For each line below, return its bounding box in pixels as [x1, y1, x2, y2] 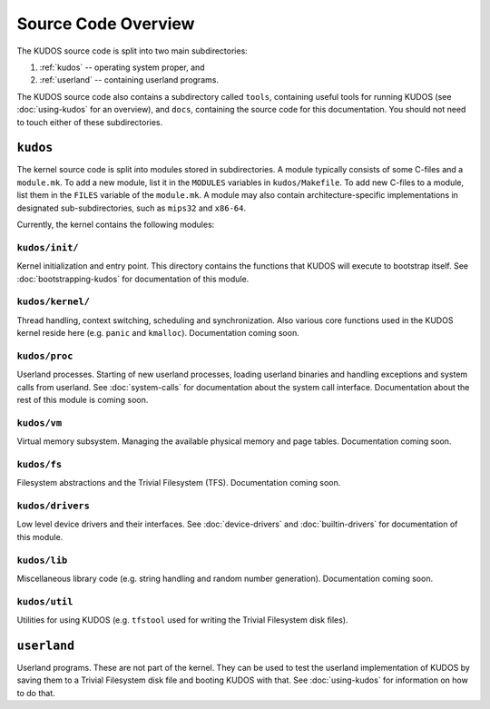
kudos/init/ [16, 241, 79, 253]
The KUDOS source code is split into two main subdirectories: [16, 45, 249, 56]
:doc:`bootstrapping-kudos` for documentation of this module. [16, 273, 250, 284]
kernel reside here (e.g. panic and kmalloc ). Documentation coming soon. [16, 328, 299, 339]
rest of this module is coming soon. [16, 394, 149, 405]
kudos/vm [16, 417, 63, 428]
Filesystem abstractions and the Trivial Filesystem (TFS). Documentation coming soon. [16, 478, 341, 488]
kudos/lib [16, 554, 68, 566]
